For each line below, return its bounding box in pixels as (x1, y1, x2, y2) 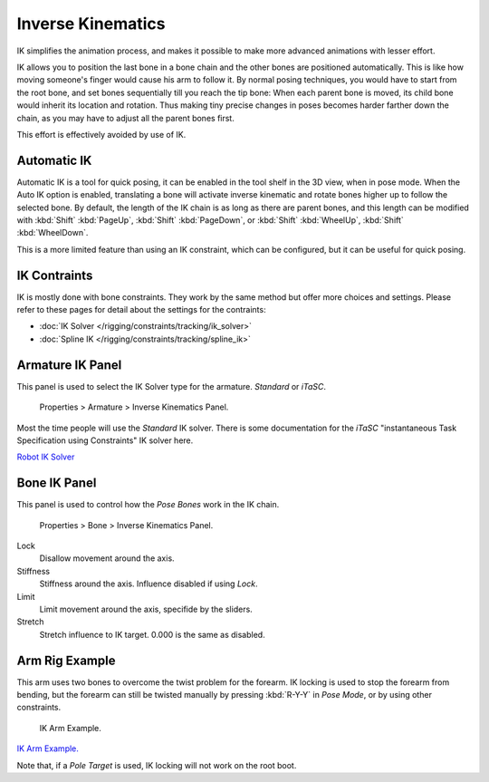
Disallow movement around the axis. (39, 553, 176, 564)
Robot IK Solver (16, 451, 75, 462)
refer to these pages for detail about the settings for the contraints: (16, 304, 266, 315)
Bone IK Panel (16, 476, 97, 491)
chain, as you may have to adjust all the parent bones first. (16, 112, 235, 123)
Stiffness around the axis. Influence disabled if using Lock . (39, 578, 258, 589)
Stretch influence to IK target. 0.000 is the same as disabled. (39, 629, 266, 640)
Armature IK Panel (16, 357, 122, 372)
